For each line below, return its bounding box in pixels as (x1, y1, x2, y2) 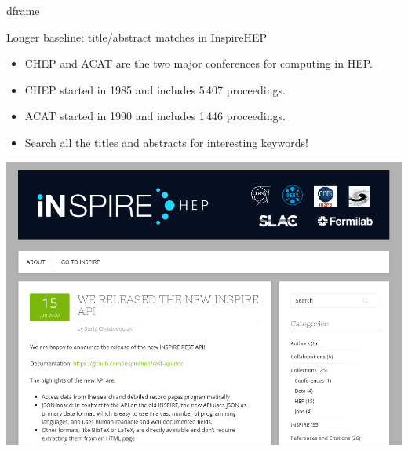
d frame (6, 2, 40, 18)
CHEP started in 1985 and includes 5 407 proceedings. (24, 81, 286, 97)
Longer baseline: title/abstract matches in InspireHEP (6, 28, 267, 45)
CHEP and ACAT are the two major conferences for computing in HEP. (24, 55, 373, 71)
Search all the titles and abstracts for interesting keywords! (24, 134, 308, 150)
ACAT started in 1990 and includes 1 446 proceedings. (24, 108, 286, 124)
